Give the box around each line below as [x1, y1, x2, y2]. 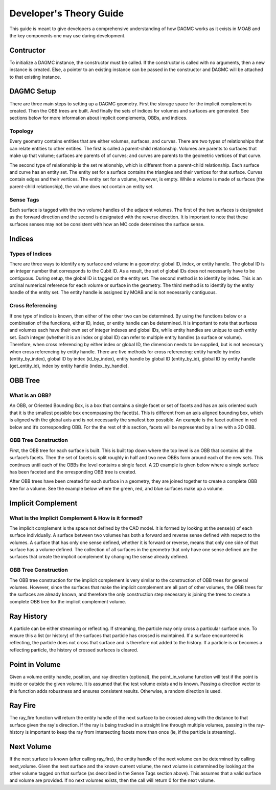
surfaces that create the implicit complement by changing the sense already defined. [9, 554, 189, 560]
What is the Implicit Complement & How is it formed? [9, 514, 143, 522]
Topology [9, 128, 34, 135]
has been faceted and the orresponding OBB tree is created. [9, 468, 136, 475]
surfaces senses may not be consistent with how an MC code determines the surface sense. [9, 221, 205, 227]
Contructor [9, 46, 46, 55]
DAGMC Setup [9, 87, 56, 96]
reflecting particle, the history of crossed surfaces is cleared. [9, 647, 139, 653]
